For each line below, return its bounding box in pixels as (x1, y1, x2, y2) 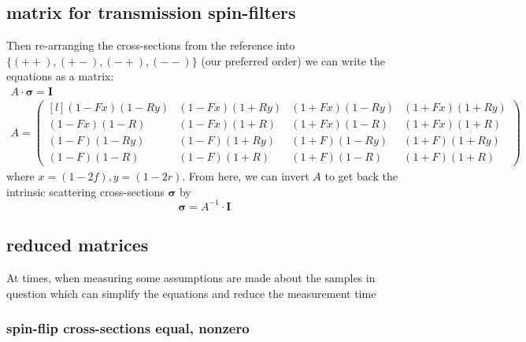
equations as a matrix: (6, 68, 114, 84)
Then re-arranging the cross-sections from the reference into (6, 37, 295, 54)
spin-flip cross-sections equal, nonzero (6, 318, 250, 338)
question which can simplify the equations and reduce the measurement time (6, 284, 376, 301)
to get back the (324, 168, 398, 184)
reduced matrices (6, 232, 149, 257)
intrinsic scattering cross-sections (6, 183, 165, 199)
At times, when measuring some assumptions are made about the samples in (6, 270, 376, 286)
